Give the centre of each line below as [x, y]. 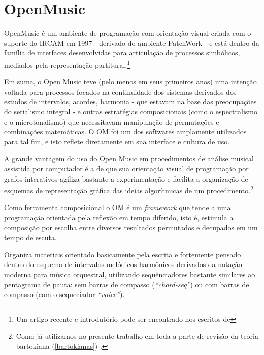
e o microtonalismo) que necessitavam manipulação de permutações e [112, 121]
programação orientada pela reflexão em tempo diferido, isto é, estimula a [119, 217]
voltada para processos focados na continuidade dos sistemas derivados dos [120, 91]
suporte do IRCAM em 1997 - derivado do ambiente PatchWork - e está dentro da [132, 42]
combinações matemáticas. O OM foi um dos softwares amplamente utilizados [125, 131]
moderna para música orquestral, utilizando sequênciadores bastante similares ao [130, 274]
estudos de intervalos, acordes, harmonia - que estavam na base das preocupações [130, 101]
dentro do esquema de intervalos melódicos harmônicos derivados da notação [123, 264]
